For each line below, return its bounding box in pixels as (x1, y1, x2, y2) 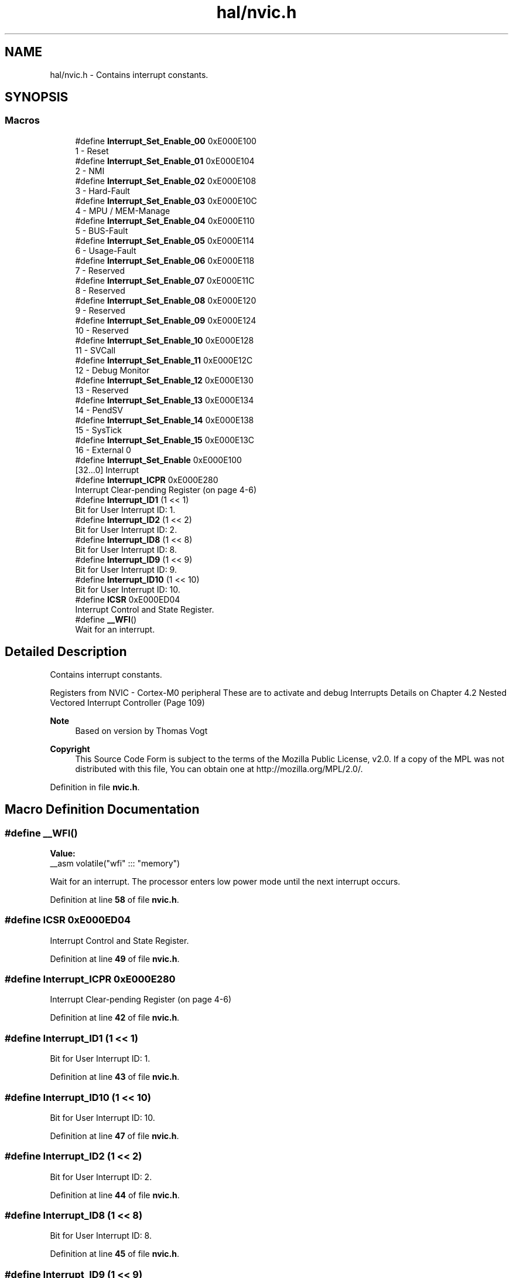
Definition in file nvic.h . (50, 781, 140, 792)
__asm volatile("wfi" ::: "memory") (50, 858, 180, 868)
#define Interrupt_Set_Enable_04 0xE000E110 (75, 215, 255, 226)
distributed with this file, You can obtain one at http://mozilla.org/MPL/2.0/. (75, 763, 363, 774)
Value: (50, 848, 76, 858)
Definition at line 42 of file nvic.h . (50, 1012, 180, 1023)
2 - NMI (75, 165, 105, 176)
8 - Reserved (75, 285, 125, 295)
